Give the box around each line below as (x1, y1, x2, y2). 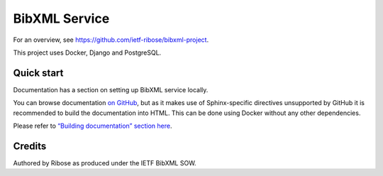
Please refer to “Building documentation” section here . (13, 121, 172, 131)
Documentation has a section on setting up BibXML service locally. (13, 85, 209, 94)
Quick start (13, 67, 64, 79)
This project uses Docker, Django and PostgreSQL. (13, 48, 162, 57)
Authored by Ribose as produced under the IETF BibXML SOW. (13, 158, 196, 167)
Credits (13, 140, 47, 152)
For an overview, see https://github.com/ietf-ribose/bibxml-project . (13, 35, 209, 44)
